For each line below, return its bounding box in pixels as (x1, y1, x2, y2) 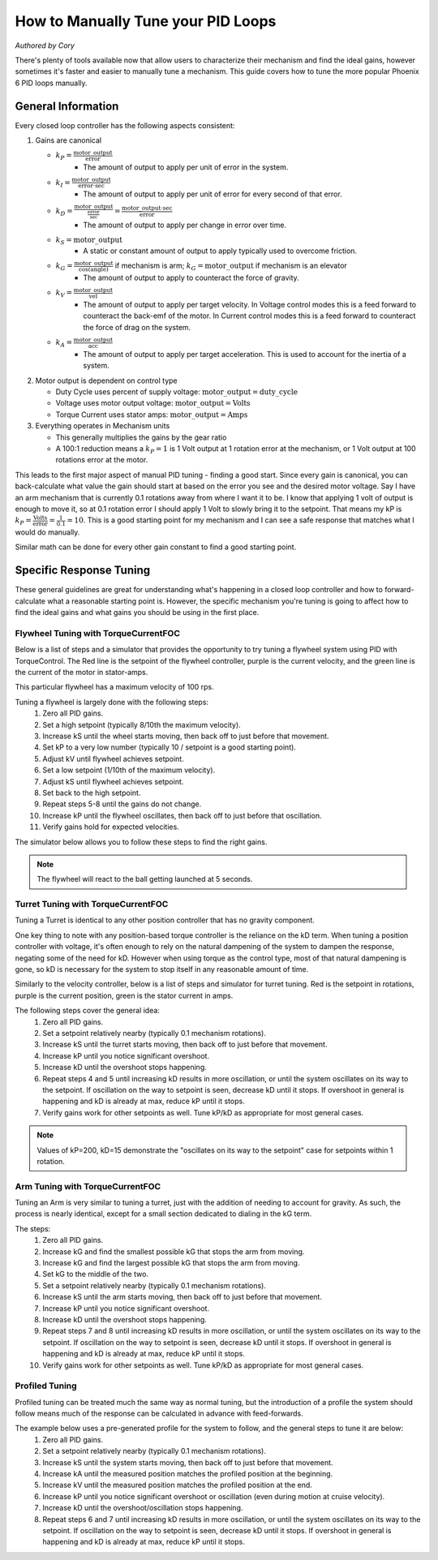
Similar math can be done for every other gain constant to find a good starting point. (15, 542, 297, 552)
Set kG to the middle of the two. (42, 1270, 149, 1279)
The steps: (15, 1223, 51, 1233)
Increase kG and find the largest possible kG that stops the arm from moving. (42, 1257, 300, 1267)
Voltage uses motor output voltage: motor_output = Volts (55, 398, 251, 408)
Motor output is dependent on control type (35, 376, 178, 385)
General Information (15, 99, 119, 113)
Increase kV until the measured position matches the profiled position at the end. (42, 1480, 312, 1490)
